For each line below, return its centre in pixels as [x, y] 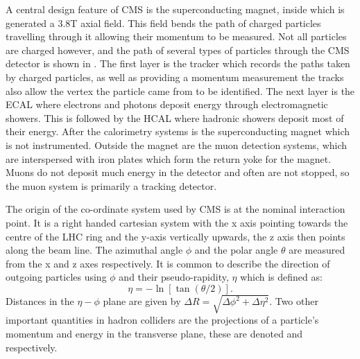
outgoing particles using [56, 277]
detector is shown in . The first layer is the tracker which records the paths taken [178, 63]
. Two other [294, 301]
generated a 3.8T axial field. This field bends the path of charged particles [163, 23]
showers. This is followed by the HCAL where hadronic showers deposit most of [175, 117]
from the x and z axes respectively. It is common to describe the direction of [168, 263]
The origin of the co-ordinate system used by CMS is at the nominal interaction [175, 209]
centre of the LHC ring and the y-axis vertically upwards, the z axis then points [175, 236]
